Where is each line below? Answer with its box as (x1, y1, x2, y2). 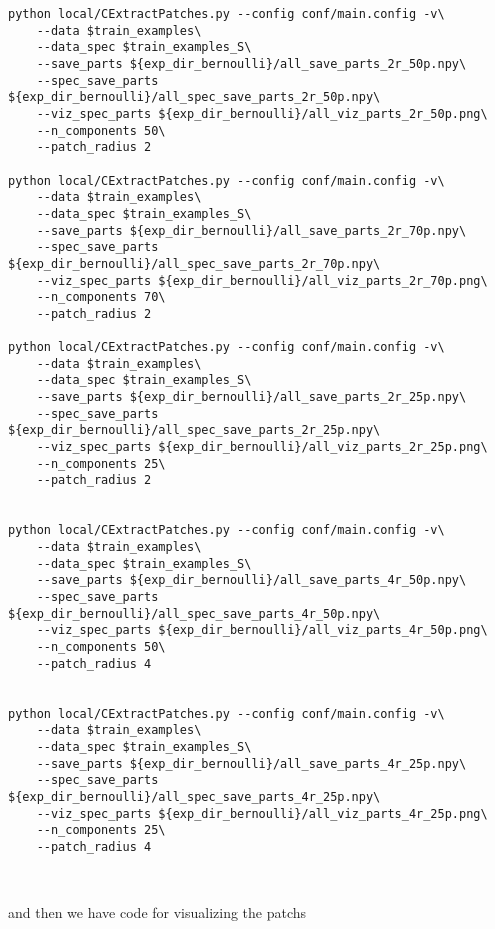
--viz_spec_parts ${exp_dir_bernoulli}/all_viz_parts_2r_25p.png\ (36, 440, 488, 455)
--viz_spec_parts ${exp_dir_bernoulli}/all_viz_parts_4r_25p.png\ (36, 806, 488, 821)
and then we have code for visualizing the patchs (8, 901, 307, 922)
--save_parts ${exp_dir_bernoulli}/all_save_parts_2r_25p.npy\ (36, 390, 467, 405)
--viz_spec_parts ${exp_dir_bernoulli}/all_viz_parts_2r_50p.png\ (36, 106, 488, 121)
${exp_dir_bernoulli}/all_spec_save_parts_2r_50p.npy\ (8, 90, 381, 105)
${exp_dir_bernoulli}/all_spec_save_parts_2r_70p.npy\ (8, 256, 381, 271)
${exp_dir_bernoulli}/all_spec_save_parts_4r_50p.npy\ (8, 606, 381, 621)
